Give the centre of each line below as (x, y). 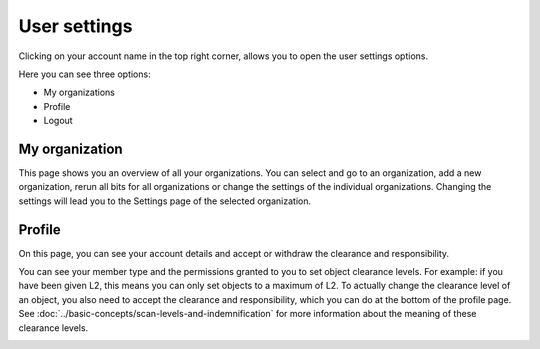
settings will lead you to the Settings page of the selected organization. (165, 201)
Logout (58, 121)
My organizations (79, 92)
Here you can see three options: (84, 74)
